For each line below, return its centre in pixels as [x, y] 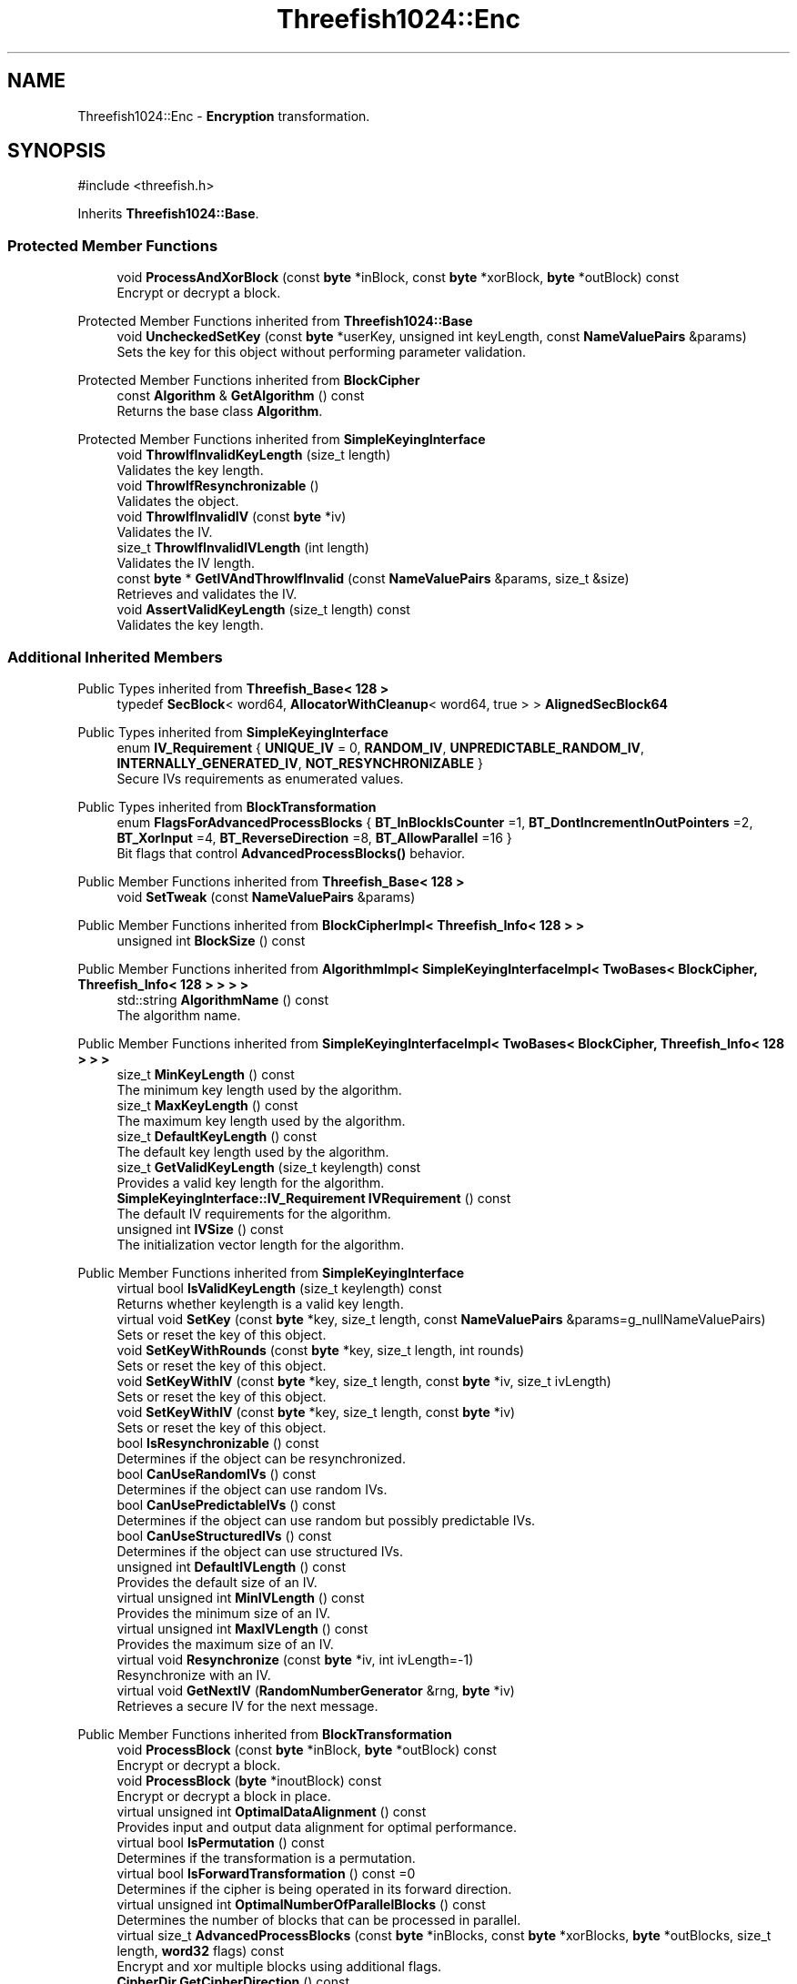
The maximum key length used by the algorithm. [261, 1120]
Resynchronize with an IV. [194, 1675]
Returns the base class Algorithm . [220, 411]
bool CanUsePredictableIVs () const [226, 1504]
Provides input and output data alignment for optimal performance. [317, 1827]
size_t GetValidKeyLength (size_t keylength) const [269, 1167]
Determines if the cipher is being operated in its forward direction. [314, 1888]
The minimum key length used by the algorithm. [259, 1089]
